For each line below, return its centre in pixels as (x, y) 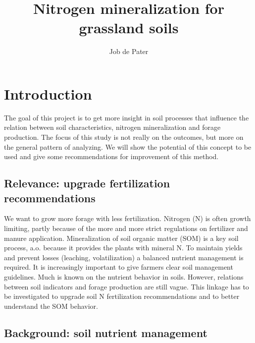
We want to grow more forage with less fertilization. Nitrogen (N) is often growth (127, 218)
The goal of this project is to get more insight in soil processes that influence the (127, 117)
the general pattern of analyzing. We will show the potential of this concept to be (128, 146)
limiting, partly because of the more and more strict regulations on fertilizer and (126, 228)
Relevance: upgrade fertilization (87, 183)
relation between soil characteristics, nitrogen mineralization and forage (112, 127)
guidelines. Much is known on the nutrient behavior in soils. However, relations (124, 276)
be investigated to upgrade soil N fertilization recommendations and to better (122, 296)
